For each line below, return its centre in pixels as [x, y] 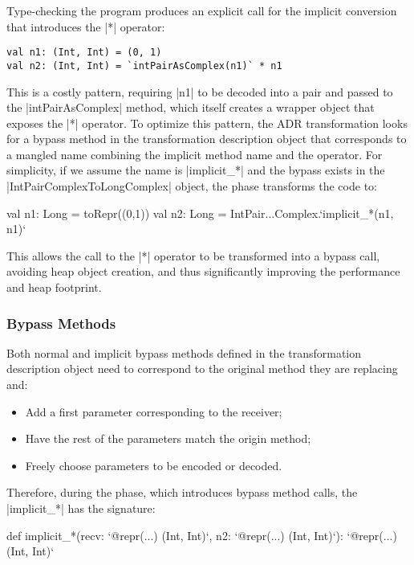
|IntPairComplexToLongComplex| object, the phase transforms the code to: [192, 186]
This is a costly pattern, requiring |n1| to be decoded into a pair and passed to [200, 91]
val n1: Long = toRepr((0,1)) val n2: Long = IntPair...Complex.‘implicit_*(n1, [200, 213]
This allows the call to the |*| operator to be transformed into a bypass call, [193, 255]
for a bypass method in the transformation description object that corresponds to [207, 139]
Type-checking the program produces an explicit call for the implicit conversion [202, 10]
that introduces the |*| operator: [86, 26]
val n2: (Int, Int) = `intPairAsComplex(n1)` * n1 [144, 66]
